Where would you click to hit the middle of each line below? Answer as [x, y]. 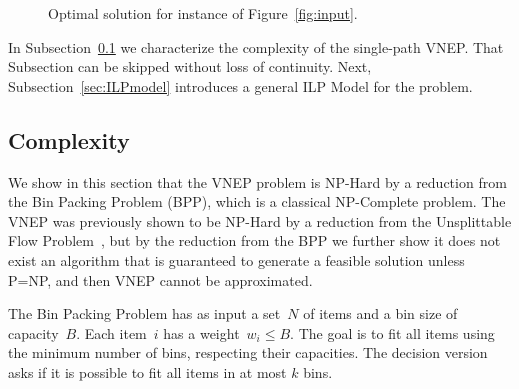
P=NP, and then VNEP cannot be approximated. [160, 279]
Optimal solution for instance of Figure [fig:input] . [203, 13]
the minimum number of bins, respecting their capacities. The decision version [248, 352]
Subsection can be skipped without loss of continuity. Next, [190, 66]
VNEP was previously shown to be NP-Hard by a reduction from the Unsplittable [260, 220]
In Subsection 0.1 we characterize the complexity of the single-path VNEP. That [256, 46]
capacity [33, 332]
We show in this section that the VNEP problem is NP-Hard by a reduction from [257, 181]
